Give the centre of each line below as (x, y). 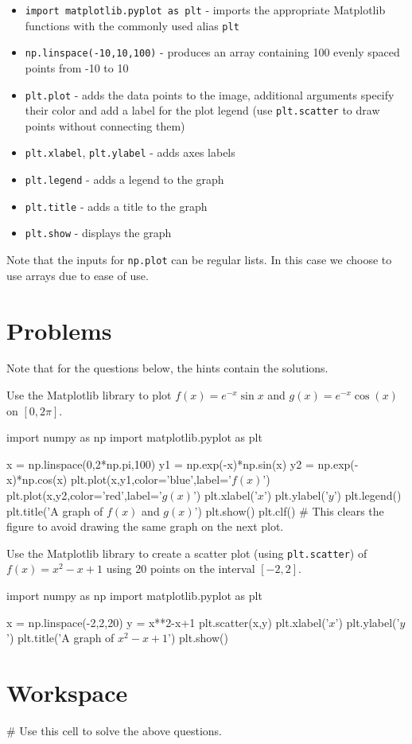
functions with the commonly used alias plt (132, 25)
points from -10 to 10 (77, 67)
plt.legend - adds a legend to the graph (124, 179)
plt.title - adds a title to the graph (116, 206)
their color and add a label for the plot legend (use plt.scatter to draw (202, 110)
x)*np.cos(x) (37, 479)
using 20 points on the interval (181, 569)
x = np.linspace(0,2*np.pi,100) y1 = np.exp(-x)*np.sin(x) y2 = (160, 464)
